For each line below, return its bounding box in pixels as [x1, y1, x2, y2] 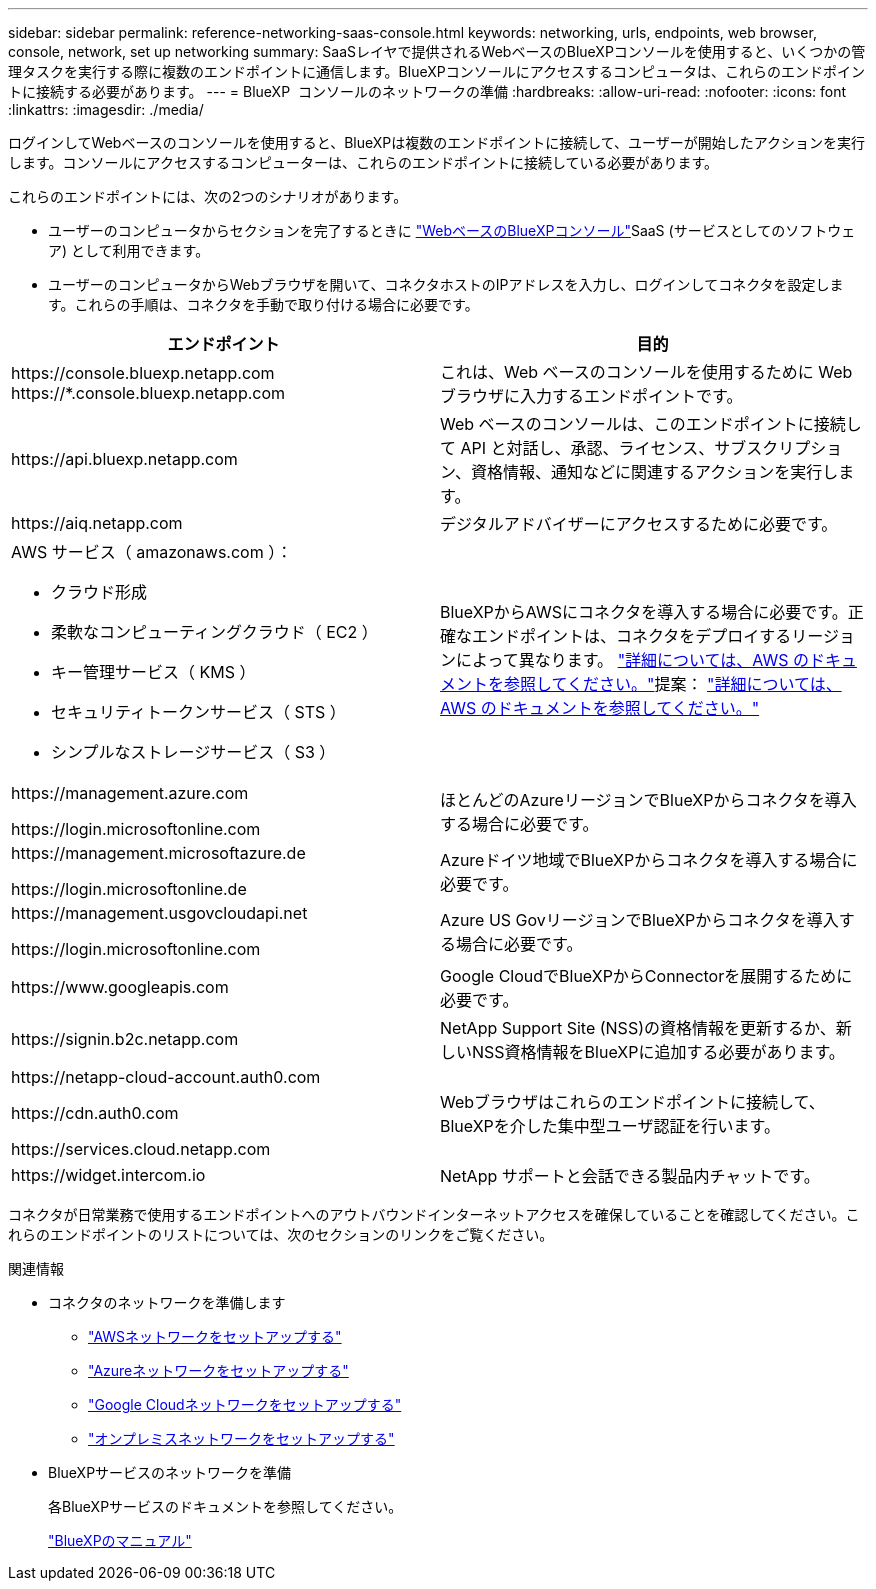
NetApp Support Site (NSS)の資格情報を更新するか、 [440, 1018, 836, 1038]
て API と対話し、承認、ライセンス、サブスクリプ [440, 438, 811, 458]
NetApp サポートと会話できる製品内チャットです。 [440, 1166, 820, 1186]
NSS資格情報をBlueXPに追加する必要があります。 [472, 1042, 845, 1062]
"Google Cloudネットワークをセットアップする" [88, 1396, 402, 1413]
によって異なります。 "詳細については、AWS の [456, 650, 809, 670]
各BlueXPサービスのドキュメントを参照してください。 [48, 1498, 403, 1515]
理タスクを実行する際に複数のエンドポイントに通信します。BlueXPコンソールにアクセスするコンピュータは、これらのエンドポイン [8, 63, 865, 80]
